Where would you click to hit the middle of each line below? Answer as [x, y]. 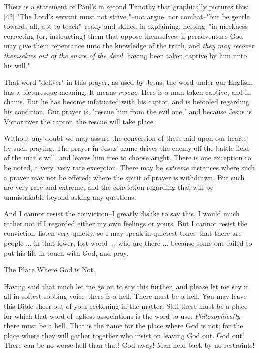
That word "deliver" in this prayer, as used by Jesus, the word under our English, [129, 82]
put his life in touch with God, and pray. [66, 252]
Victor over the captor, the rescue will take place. [80, 121]
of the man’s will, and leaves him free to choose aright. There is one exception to [128, 158]
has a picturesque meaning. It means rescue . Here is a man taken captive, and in [128, 92]
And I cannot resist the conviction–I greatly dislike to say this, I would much [122, 213]
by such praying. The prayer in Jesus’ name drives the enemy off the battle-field [127, 148]
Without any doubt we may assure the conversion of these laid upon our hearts [125, 138]
